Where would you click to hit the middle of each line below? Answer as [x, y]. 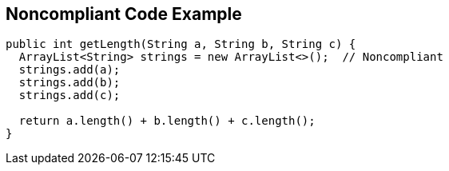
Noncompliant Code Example [124, 14]
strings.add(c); [70, 95]
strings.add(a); [70, 70]
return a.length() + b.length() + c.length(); [167, 121]
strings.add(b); [70, 83]
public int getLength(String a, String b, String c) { [181, 44]
